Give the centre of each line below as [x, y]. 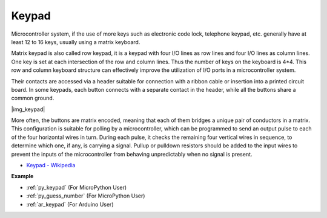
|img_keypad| [28, 109]
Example [22, 176]
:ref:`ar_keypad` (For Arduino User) [70, 204]
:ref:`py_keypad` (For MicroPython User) [77, 187]
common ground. [33, 98]
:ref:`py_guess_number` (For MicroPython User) [86, 196]
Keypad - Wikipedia [51, 165]
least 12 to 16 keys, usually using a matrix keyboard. [76, 42]
